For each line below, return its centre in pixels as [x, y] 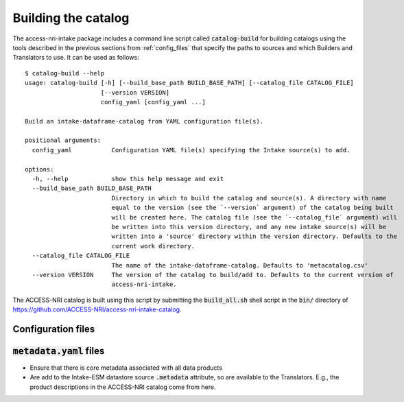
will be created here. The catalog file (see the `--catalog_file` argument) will [254, 217]
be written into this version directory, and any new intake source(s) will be [249, 227]
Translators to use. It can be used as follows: [76, 58]
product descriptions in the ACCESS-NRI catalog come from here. [123, 387]
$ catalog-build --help [65, 73]
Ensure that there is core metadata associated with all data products [126, 368]
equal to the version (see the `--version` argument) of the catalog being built [252, 208]
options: [39, 169]
